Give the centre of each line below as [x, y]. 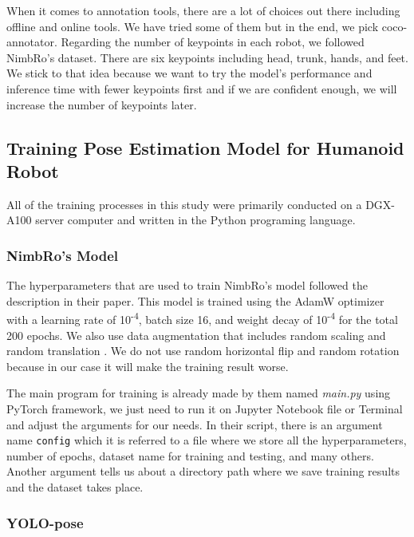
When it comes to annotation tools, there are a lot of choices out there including [203, 10]
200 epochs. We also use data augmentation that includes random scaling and [196, 335]
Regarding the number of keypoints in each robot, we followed [213, 42]
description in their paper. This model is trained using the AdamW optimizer [195, 300]
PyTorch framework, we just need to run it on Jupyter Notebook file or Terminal [205, 408]
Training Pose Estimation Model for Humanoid [205, 147]
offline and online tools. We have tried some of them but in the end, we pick [193, 26]
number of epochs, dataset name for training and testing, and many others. [190, 455]
